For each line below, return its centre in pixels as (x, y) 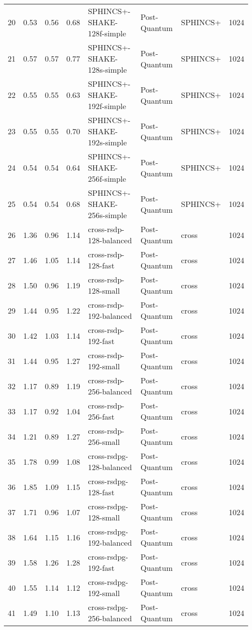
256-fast (101, 417)
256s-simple (107, 215)
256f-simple (107, 179)
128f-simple (107, 33)
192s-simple (107, 142)
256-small (104, 442)
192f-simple (107, 106)
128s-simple (107, 70)
